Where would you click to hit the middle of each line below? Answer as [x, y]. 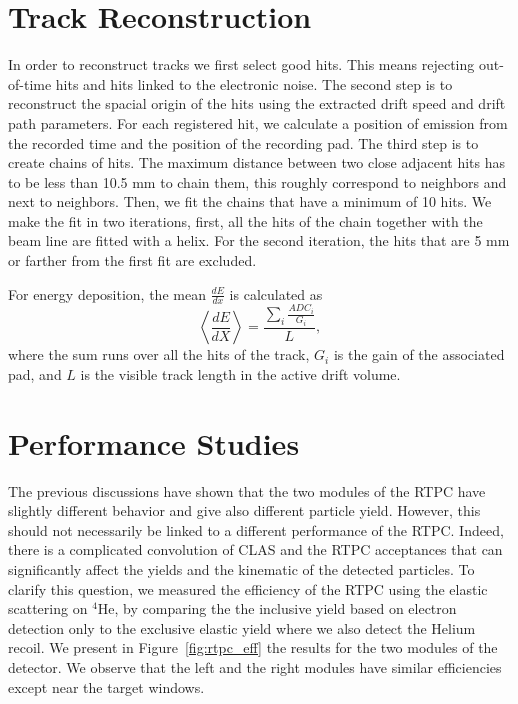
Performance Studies [154, 442]
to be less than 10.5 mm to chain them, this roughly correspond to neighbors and [257, 181]
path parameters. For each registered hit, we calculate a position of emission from [258, 122]
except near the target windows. [106, 686]
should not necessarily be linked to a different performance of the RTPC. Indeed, [256, 529]
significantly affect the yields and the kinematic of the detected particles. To [241, 569]
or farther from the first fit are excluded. [132, 260]
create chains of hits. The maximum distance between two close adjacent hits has [257, 162]
